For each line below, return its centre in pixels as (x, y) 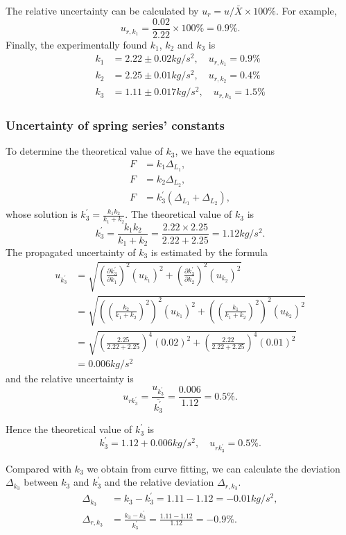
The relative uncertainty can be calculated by (102, 10)
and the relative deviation (159, 482)
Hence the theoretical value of (69, 429)
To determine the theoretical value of (84, 151)
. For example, (306, 10)
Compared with (38, 468)
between (41, 482)
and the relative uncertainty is (70, 379)
